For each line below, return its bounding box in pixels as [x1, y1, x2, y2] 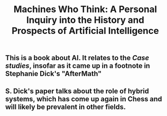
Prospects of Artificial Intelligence [12, 25, 159, 36]
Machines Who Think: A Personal [13, 4, 157, 15]
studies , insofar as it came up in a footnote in [5, 62, 150, 70]
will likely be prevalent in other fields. [5, 102, 126, 111]
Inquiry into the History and [26, 14, 145, 26]
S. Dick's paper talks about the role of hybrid [5, 87, 149, 95]
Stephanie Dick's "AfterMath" [5, 69, 102, 78]
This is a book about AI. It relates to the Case [5, 54, 149, 62]
